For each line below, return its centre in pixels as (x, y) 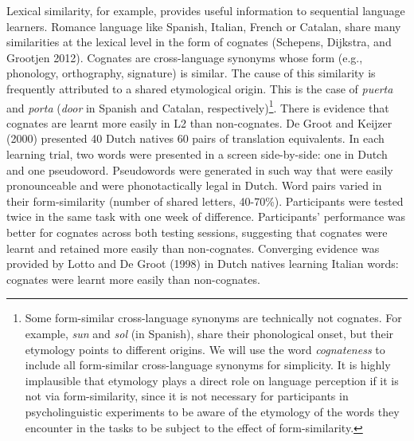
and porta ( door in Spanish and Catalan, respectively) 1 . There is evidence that (198, 106)
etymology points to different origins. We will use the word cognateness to (205, 349)
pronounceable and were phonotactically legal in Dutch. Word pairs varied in (194, 185)
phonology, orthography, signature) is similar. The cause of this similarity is (191, 73)
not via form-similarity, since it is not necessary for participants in (187, 396)
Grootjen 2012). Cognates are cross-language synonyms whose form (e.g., (185, 57)
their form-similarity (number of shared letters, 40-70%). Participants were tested (205, 201)
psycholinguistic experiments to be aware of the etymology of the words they (212, 411)
